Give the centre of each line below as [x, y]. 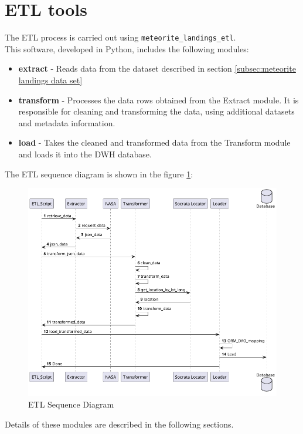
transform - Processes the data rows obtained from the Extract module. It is [159, 100]
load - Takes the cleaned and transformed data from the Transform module [154, 142]
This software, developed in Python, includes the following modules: [127, 48]
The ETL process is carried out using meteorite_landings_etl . [120, 37]
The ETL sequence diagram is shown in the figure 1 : [99, 174]
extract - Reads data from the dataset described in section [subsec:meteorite [157, 68]
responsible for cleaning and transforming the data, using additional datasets [156, 111]
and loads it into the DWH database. [85, 154]
